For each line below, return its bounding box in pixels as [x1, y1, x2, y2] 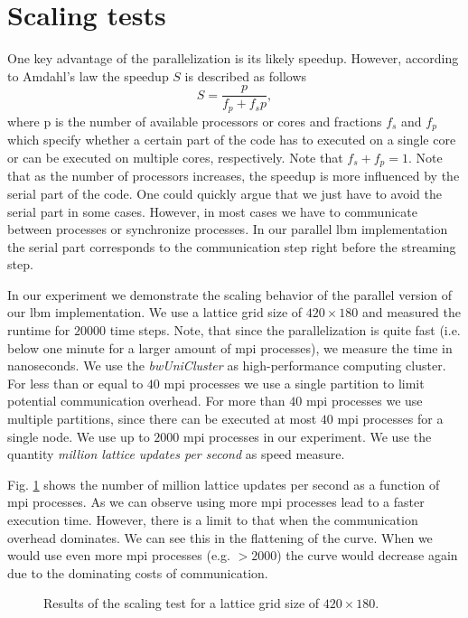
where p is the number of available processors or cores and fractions [7, 111, 382, 130]
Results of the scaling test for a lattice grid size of [43, 594, 320, 613]
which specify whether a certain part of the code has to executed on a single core [7, 130, 456, 149]
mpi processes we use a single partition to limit [164, 373, 425, 392]
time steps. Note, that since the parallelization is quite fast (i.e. [109, 321, 461, 340]
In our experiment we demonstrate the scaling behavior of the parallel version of [7, 285, 453, 304]
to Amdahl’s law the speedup [7, 66, 169, 85]
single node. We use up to [7, 426, 150, 445]
